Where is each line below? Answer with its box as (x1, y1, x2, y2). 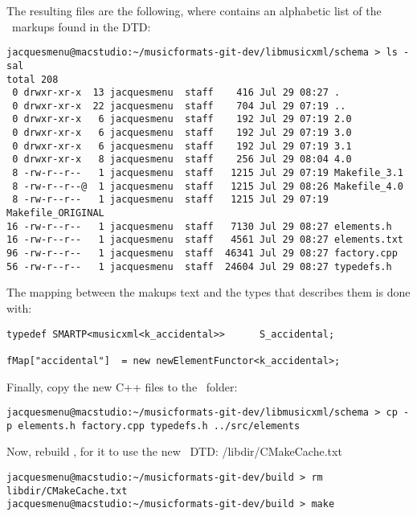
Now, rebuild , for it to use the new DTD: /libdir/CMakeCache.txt (6, 443, 342, 460)
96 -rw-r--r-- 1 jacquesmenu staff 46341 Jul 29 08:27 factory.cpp (6, 248, 398, 260)
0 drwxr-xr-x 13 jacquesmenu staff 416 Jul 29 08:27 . (12, 87, 341, 99)
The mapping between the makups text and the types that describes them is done (6, 284, 411, 301)
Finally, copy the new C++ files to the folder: (6, 378, 238, 395)
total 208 (6, 73, 59, 85)
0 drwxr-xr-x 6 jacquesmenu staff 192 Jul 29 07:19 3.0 (12, 127, 352, 139)
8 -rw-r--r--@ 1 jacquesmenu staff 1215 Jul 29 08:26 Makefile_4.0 (12, 180, 403, 192)
